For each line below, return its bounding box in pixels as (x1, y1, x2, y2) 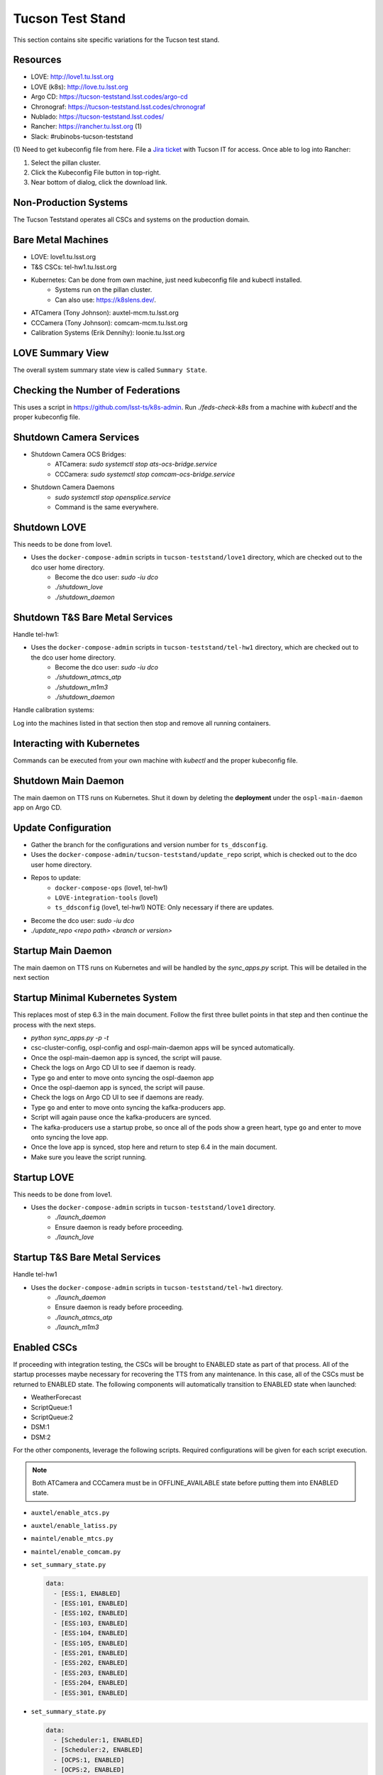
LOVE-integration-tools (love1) (55, 893, 159, 902)
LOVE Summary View (13, 346, 109, 359)
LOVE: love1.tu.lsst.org (30, 253, 96, 261)
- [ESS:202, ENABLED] (53, 1659, 129, 1667)
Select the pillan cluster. (30, 158, 101, 167)
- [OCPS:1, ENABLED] (53, 1756, 125, 1764)
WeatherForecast (30, 1393, 82, 1402)
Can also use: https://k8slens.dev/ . (55, 295, 156, 304)
